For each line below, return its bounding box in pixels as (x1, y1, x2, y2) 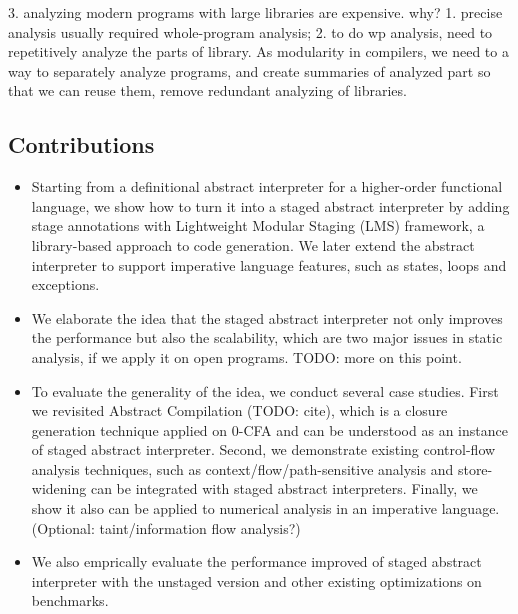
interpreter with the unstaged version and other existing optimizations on (31, 570, 482, 591)
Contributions (8, 129, 155, 160)
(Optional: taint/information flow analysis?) (31, 517, 301, 538)
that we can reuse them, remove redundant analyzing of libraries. (8, 80, 407, 101)
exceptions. (31, 274, 100, 295)
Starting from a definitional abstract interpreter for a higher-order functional (31, 176, 503, 197)
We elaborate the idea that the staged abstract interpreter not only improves (31, 307, 503, 328)
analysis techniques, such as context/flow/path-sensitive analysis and (31, 458, 454, 479)
